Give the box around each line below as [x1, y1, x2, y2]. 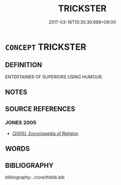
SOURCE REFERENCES [5, 105, 75, 113]
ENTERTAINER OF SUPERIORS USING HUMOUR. [5, 74, 103, 80]
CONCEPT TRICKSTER [5, 41, 87, 52]
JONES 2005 [5, 119, 37, 126]
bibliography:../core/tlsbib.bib [5, 174, 65, 180]
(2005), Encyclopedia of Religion [12, 130, 78, 136]
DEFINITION [5, 61, 43, 69]
